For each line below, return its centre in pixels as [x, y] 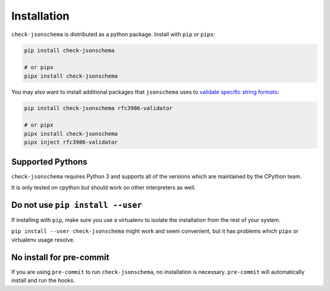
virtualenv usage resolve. [43, 240]
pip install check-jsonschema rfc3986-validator [98, 108]
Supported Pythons [50, 162]
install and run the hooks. [43, 281]
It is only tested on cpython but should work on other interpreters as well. [104, 188]
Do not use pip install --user [77, 205]
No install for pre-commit [60, 257]
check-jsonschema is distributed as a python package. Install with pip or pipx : [113, 34]
